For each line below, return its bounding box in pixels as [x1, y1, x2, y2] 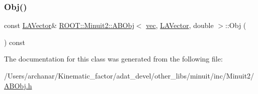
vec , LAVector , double [146, 20, 214, 30]
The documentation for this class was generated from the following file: [4, 53, 223, 64]
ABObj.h [4, 80, 32, 90]
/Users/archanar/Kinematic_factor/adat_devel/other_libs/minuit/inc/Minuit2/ [4, 70, 254, 80]
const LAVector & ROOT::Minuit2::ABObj [4, 20, 134, 30]
